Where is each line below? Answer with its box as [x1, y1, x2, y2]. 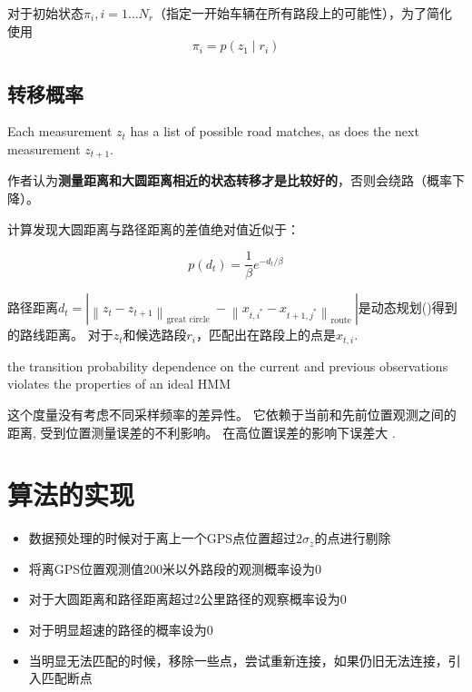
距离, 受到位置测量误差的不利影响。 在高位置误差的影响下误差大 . [7, 422, 396, 441]
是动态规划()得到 [358, 298, 457, 317]
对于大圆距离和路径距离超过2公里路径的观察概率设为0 [28, 589, 347, 608]
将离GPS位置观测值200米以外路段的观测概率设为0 [28, 559, 322, 578]
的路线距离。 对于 [7, 325, 113, 344]
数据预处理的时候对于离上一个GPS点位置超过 [28, 529, 297, 548]
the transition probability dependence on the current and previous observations [7, 356, 448, 375]
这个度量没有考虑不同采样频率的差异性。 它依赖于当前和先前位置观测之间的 [7, 404, 457, 423]
